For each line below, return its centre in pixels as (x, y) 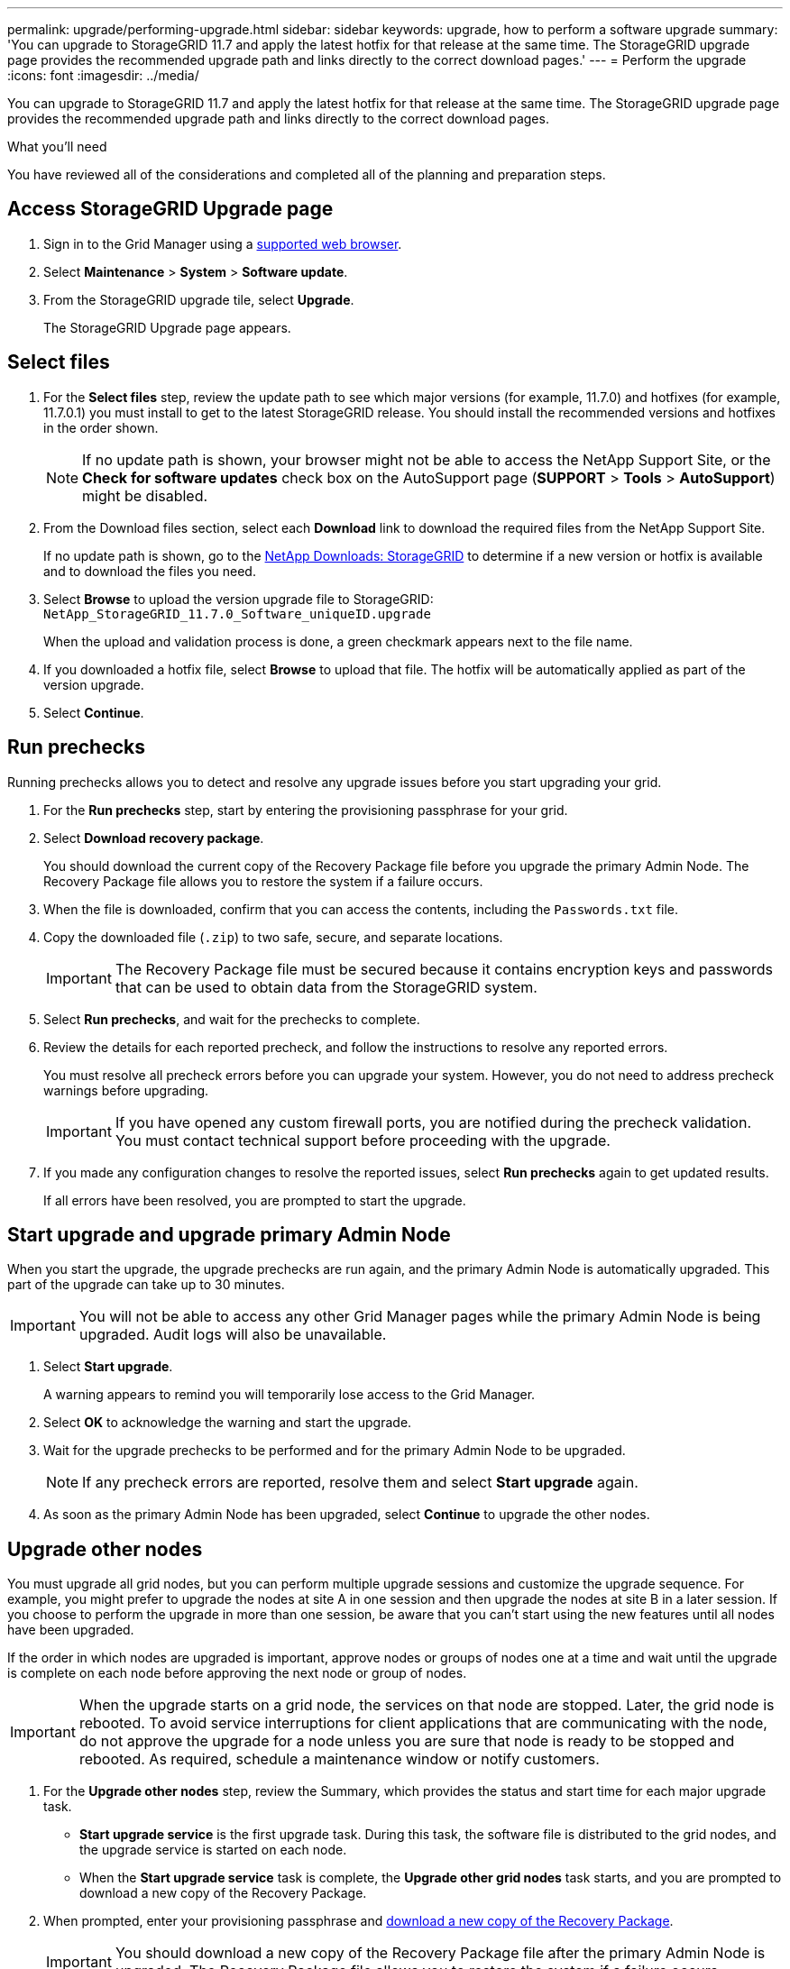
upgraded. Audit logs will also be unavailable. (233, 1335)
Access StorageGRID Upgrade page (170, 209)
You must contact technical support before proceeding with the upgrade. (363, 1140)
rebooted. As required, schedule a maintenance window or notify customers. (339, 1759)
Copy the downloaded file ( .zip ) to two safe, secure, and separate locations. (273, 937)
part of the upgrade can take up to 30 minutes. (146, 1285)
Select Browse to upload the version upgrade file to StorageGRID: (239, 599)
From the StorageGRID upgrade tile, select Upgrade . (199, 299)
